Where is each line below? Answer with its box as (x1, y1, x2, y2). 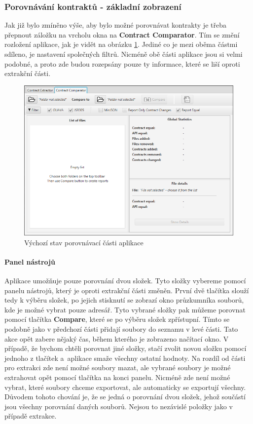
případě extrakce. (4, 411, 57, 421)
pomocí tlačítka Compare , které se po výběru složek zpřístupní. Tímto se (4, 314, 230, 324)
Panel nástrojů (4, 256, 55, 267)
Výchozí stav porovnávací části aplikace (24, 237, 144, 247)
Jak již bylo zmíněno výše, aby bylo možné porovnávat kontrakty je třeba (4, 20, 226, 30)
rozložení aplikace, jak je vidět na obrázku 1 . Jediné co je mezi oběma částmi (4, 39, 238, 49)
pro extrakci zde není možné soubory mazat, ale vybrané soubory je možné (4, 362, 231, 373)
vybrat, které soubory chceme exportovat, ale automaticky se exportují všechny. (4, 382, 246, 392)
